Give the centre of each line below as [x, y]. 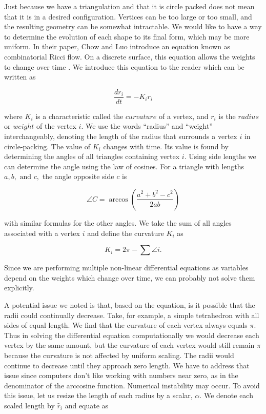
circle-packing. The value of [47, 146]
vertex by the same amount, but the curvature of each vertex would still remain [129, 345]
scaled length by [29, 405]
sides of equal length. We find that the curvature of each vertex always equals [126, 325]
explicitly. [19, 288]
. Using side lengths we [220, 156]
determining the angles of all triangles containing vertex [92, 156]
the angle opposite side [78, 176]
